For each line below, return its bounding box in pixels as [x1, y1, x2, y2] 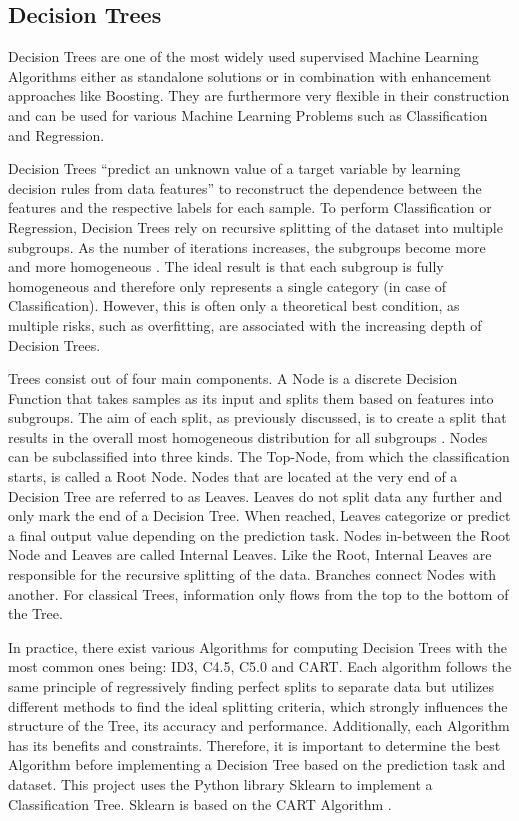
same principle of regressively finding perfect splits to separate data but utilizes [8, 676, 495, 697]
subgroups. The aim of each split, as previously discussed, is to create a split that [8, 407, 507, 428]
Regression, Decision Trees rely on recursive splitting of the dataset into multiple [8, 216, 503, 237]
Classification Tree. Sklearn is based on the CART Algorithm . [8, 793, 392, 814]
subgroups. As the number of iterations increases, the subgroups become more [8, 236, 486, 257]
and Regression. [8, 124, 105, 145]
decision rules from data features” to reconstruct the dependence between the [8, 177, 482, 198]
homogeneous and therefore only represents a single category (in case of [8, 275, 447, 296]
